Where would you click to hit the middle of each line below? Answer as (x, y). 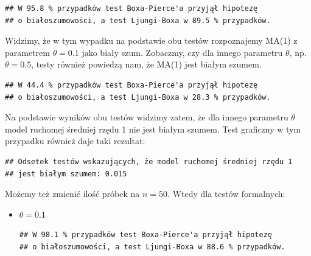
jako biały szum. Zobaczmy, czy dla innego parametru (182, 52)
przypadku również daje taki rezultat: (75, 141)
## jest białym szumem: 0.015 (66, 174)
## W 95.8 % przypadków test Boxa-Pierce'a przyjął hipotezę (131, 9)
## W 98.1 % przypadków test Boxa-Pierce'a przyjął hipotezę (146, 235)
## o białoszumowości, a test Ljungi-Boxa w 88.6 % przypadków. (152, 247)
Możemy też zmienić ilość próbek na (72, 194)
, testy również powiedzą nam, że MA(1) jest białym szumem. (146, 64)
